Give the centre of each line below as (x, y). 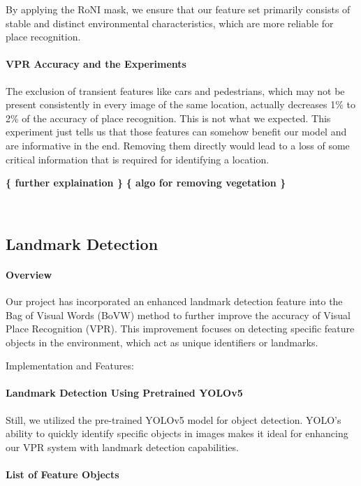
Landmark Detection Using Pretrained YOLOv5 (124, 393)
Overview (29, 274)
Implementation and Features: (70, 366)
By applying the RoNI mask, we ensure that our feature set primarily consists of (178, 9)
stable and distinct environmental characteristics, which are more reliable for (170, 23)
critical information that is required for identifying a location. (138, 159)
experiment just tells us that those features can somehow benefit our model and (176, 132)
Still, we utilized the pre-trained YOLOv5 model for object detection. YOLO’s (174, 419)
